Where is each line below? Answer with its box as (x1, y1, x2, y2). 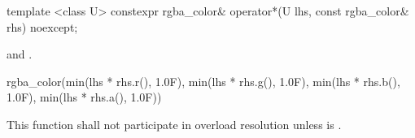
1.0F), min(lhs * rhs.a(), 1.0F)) (7, 88, 162, 106)
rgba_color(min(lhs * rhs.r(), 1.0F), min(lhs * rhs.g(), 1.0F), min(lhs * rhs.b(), (7, 72, 400, 89)
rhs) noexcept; (7, 18, 78, 35)
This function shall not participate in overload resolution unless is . (7, 115, 342, 132)
